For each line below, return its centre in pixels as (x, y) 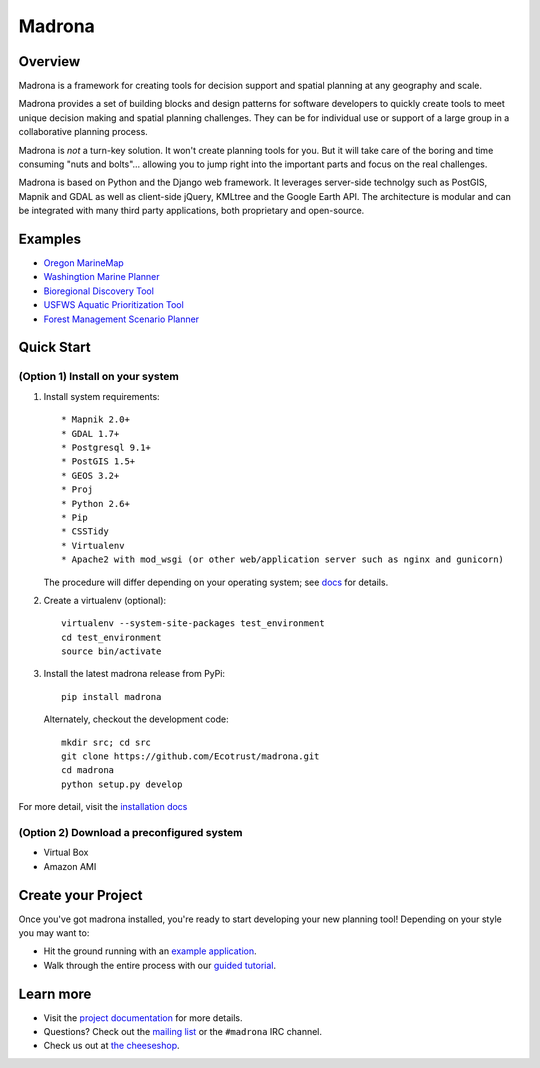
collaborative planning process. (83, 132)
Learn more (55, 993)
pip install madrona (111, 696)
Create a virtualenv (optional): (105, 600)
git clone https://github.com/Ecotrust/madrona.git (190, 756)
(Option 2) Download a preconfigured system (130, 832)
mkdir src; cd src (106, 742)
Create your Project (80, 895)
